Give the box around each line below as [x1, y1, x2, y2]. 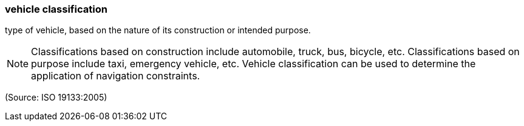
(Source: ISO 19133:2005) [5, 92, 107, 103]
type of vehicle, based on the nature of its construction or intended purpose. [5, 25, 311, 36]
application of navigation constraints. [31, 70, 200, 82]
